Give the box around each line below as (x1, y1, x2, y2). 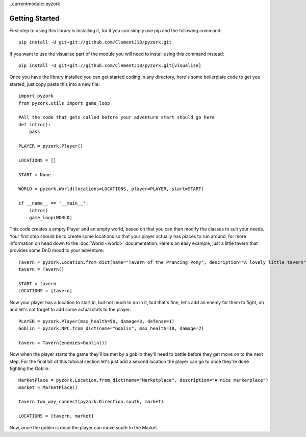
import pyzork (18, 93, 54, 99)
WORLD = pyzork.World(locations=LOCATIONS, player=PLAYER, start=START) (18, 186, 204, 192)
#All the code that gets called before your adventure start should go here (18, 114, 215, 120)
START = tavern (18, 281, 57, 287)
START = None (18, 172, 51, 177)
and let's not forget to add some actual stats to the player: (9, 307, 131, 313)
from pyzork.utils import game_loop (18, 100, 110, 106)
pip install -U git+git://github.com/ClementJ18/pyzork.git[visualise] (18, 63, 201, 68)
